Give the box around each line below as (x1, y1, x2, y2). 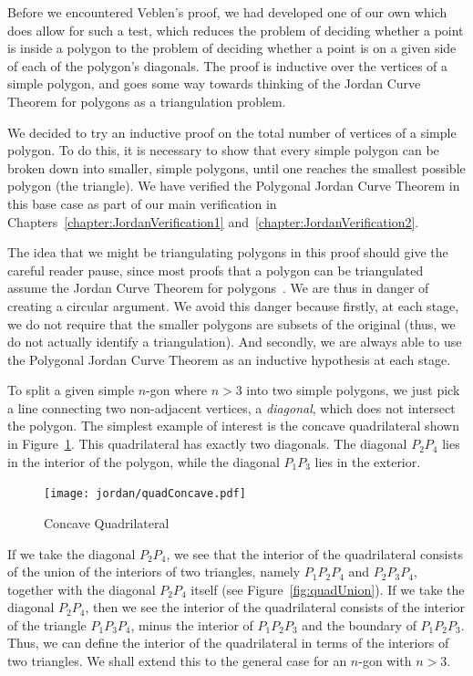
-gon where (146, 380, 207, 400)
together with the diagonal (7, 579, 156, 598)
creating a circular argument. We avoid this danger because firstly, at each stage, (7, 296, 459, 315)
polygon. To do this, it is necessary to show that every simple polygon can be (7, 140, 439, 160)
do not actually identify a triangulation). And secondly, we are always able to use (7, 332, 462, 351)
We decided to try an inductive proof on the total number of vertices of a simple (7, 122, 457, 141)
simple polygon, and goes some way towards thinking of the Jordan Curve (7, 74, 421, 93)
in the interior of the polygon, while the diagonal (7, 452, 280, 471)
